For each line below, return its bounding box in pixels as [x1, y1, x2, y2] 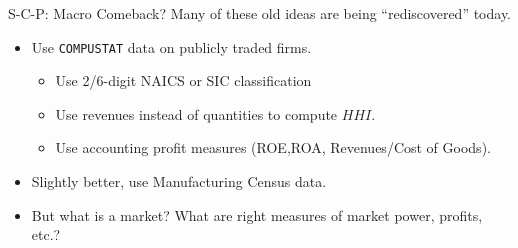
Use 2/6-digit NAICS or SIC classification [55, 70, 312, 91]
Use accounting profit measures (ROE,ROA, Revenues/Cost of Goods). [55, 137, 491, 158]
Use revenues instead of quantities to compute [55, 103, 338, 124]
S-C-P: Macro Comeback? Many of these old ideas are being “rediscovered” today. [8, 3, 511, 23]
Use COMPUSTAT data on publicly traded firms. [31, 36, 312, 57]
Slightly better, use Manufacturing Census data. [31, 171, 327, 192]
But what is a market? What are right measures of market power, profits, [31, 204, 483, 225]
